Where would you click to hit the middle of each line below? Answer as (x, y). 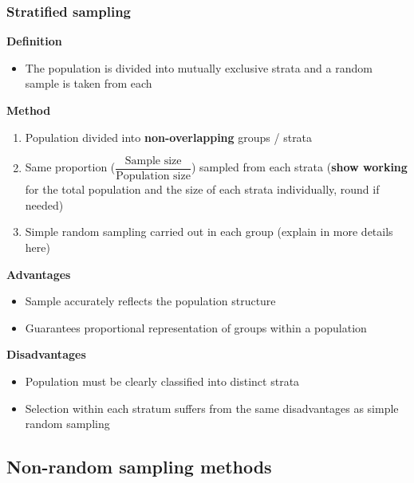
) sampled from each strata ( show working (299, 167)
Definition (34, 41)
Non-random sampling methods (139, 467)
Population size (153, 177)
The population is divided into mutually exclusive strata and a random (199, 67)
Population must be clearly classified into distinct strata (162, 381)
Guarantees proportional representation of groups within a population (196, 327)
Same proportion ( (70, 167)
